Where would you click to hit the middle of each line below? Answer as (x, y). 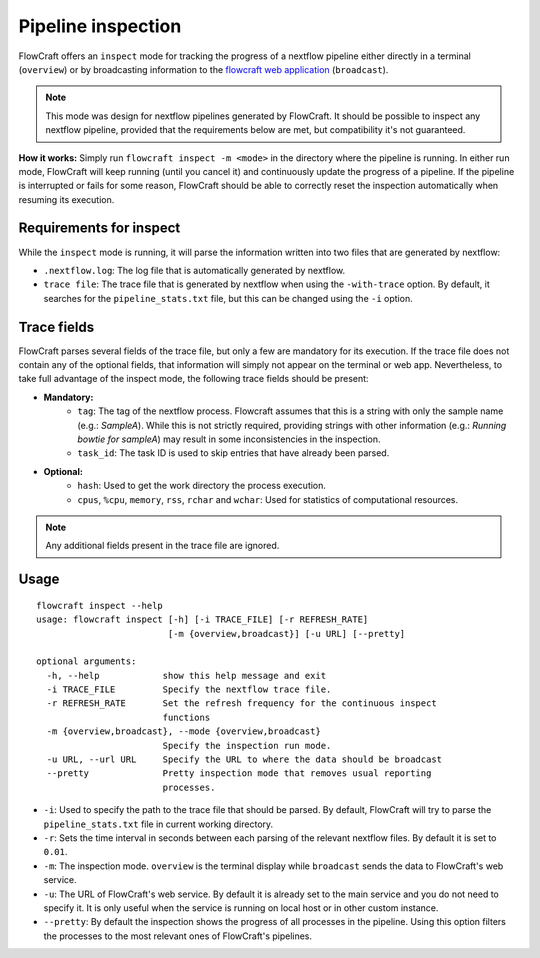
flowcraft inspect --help (100, 605)
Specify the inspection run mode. (247, 745)
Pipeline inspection (100, 26)
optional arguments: (86, 661)
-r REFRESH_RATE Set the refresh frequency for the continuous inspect (241, 703)
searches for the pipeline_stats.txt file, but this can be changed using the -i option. (228, 298)
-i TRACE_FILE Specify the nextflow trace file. (189, 689)
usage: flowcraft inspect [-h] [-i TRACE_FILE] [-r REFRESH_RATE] (202, 619)
